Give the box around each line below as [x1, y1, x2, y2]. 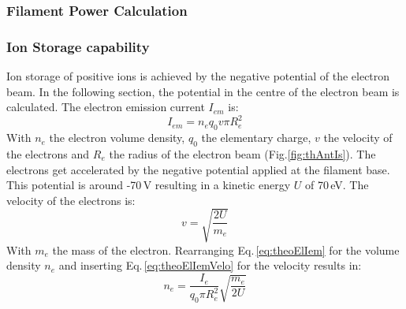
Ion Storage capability [6, 36, 150, 56]
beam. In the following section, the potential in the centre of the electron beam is [6, 83, 400, 99]
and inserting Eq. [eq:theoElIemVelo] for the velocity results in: [58, 257, 362, 274]
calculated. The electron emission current [6, 99, 205, 115]
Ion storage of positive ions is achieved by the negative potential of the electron [6, 68, 390, 84]
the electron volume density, [49, 129, 185, 146]
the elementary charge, [201, 129, 311, 146]
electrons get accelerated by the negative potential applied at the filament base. [6, 161, 390, 177]
